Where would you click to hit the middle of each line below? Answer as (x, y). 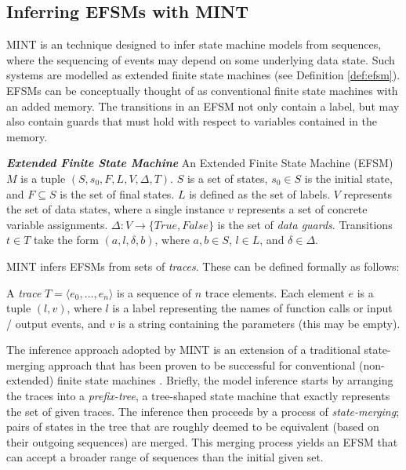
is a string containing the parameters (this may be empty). (259, 323)
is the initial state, (348, 178)
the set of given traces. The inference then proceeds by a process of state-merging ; (203, 411)
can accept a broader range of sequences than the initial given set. (165, 457)
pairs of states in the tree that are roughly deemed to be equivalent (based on (193, 426)
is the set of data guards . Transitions (305, 224)
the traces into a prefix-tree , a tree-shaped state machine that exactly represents (198, 396)
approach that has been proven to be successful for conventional (202, 364)
